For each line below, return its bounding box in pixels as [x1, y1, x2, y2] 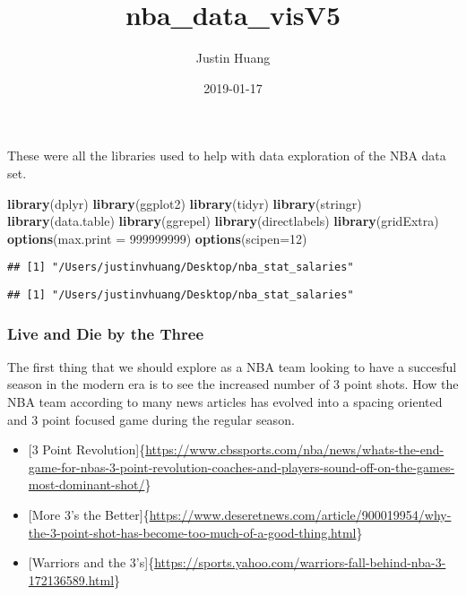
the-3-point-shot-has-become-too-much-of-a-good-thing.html [28, 523, 357, 541]
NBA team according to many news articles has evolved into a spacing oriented [7, 393, 443, 410]
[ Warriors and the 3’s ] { [28, 553, 155, 572]
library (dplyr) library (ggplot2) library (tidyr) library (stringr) [7, 194, 362, 212]
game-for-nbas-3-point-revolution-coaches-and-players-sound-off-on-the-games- [28, 457, 455, 476]
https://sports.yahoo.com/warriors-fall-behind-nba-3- [154, 553, 446, 572]
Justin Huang [195, 48, 271, 67]
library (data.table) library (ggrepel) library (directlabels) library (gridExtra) [7, 212, 439, 230]
